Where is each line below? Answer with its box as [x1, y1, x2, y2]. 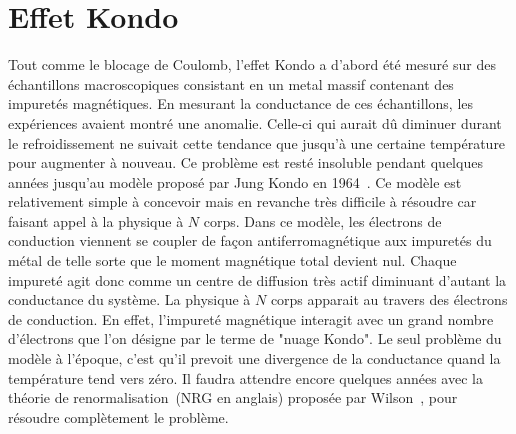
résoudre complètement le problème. [8, 406, 229, 427]
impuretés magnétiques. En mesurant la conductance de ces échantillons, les [8, 93, 474, 114]
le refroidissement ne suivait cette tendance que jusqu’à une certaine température [8, 132, 506, 153]
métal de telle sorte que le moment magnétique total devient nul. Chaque [8, 250, 457, 271]
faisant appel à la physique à [8, 210, 184, 231]
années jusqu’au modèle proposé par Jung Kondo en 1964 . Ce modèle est [8, 171, 462, 192]
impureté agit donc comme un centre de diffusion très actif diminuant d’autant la [8, 269, 507, 290]
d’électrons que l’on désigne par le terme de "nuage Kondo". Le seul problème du [8, 328, 502, 349]
